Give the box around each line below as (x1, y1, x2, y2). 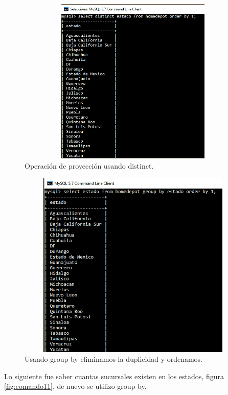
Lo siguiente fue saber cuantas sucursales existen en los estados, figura (4, 370, 224, 381)
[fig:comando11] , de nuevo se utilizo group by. (4, 381, 147, 391)
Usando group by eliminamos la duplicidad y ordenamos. (25, 354, 203, 364)
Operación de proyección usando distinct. (25, 160, 154, 171)
